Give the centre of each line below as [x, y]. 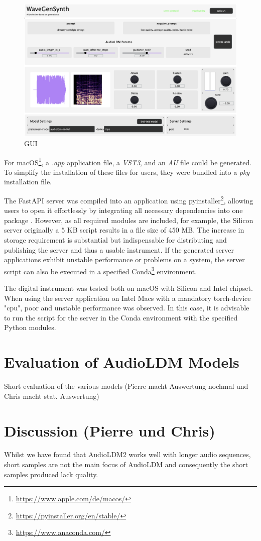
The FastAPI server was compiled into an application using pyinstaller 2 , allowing [129, 199]
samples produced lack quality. [51, 474]
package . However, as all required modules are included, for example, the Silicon [129, 220]
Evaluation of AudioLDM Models [122, 362]
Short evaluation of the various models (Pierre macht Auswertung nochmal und [126, 386]
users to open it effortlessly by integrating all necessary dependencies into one [123, 210]
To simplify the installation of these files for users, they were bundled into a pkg [127, 172]
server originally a [32, 230]
